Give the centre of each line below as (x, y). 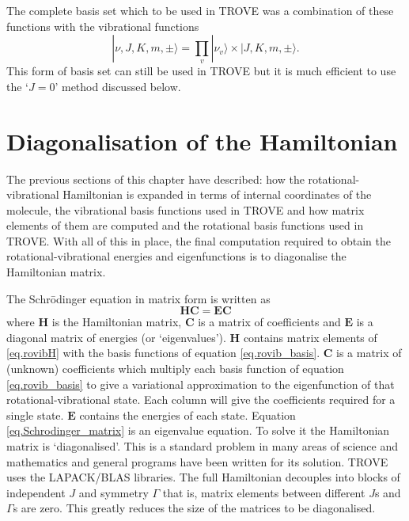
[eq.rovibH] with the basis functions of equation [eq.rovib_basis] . (163, 353)
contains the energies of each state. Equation (187, 415)
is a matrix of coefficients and (269, 322)
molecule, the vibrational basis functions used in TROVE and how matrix (186, 209)
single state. (35, 415)
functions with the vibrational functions (103, 26)
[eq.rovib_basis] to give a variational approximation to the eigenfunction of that (201, 384)
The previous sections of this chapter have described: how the (155, 179)
